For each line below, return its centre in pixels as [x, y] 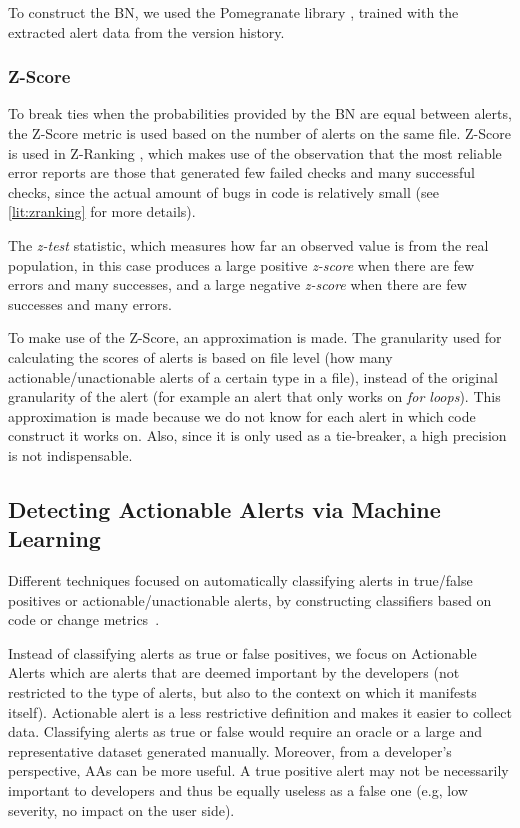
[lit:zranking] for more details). [102, 211]
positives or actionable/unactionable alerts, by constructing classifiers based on [250, 599]
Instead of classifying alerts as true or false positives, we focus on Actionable [242, 652]
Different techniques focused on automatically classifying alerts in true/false [240, 580]
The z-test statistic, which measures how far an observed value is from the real [248, 244]
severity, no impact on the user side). [121, 809]
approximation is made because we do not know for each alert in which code [242, 415]
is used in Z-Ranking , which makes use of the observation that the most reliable [255, 152]
